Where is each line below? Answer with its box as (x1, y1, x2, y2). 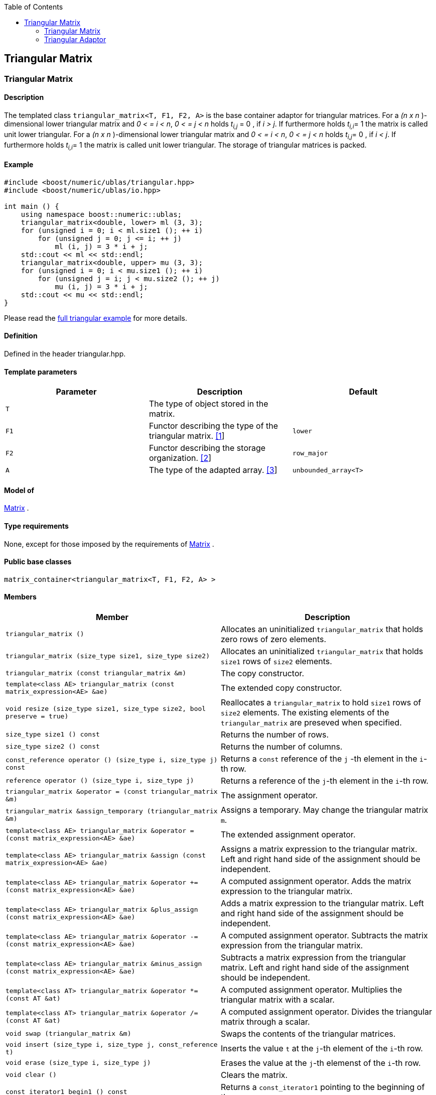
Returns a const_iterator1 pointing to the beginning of (221, 1081, 425, 1092)
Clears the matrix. (221, 1069, 288, 1080)
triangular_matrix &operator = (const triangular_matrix (6, 787, 218, 795)
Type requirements (4, 521, 69, 530)
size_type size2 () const (6, 743, 100, 751)
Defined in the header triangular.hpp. (4, 349, 126, 358)
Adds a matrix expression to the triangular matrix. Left (221, 898, 424, 908)
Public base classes (4, 557, 72, 566)
